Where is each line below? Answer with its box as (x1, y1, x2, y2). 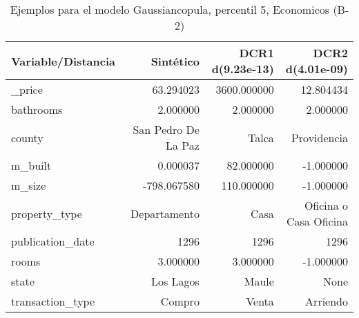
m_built (11, 157, 52, 173)
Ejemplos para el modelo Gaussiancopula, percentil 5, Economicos (10, 1, 330, 17)
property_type (11, 205, 82, 221)
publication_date (11, 233, 95, 249)
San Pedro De (133, 121, 200, 137)
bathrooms (11, 101, 63, 117)
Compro (160, 293, 200, 309)
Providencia (291, 129, 348, 146)
